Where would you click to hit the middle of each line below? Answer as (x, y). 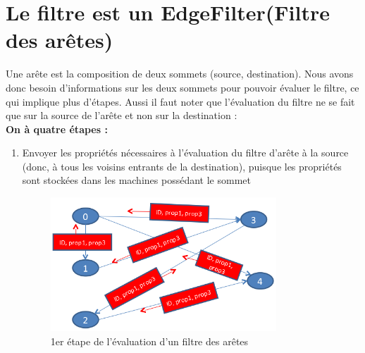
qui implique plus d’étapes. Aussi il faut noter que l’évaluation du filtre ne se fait (180, 101)
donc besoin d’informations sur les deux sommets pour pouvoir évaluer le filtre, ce (182, 87)
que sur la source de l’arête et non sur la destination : (122, 115)
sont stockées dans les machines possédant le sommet (136, 180)
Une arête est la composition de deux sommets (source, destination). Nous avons (180, 74)
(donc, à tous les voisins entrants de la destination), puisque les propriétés (182, 166)
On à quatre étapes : (57, 129)
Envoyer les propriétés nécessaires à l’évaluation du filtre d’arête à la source (185, 153)
